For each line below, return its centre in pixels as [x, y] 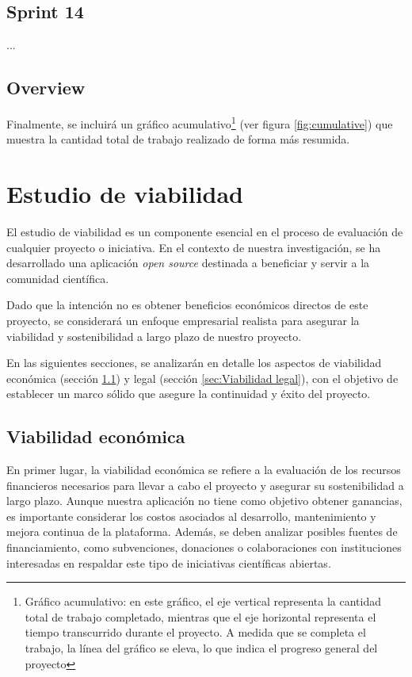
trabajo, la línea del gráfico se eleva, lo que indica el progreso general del [201, 648]
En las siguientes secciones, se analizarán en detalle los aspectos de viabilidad [194, 363]
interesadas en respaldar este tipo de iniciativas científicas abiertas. [169, 562]
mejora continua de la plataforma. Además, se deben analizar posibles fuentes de [202, 532]
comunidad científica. [58, 278]
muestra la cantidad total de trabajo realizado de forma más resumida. [178, 139]
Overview [46, 88]
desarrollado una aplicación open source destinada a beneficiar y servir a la [188, 263]
